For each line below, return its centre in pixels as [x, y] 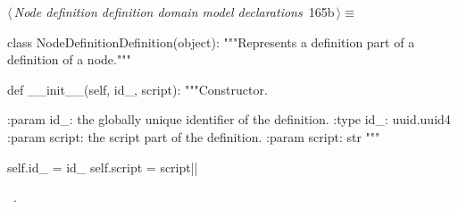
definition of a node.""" [69, 59]
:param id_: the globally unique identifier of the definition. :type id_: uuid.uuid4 [229, 119]
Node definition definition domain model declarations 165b [174, 12]
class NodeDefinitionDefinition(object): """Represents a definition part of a [211, 42]
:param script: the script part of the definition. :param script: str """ [194, 136]
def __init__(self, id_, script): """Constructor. [137, 89]
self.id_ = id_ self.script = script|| [103, 167]
